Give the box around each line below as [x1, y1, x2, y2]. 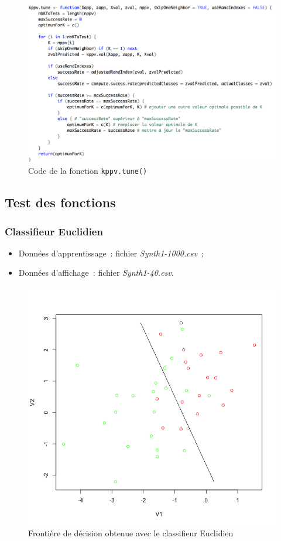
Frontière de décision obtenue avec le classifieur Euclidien [28, 527, 234, 539]
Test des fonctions [5, 193, 116, 211]
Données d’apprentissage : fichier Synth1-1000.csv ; [18, 246, 204, 259]
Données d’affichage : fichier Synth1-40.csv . [18, 266, 174, 279]
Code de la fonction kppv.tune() [28, 165, 148, 177]
